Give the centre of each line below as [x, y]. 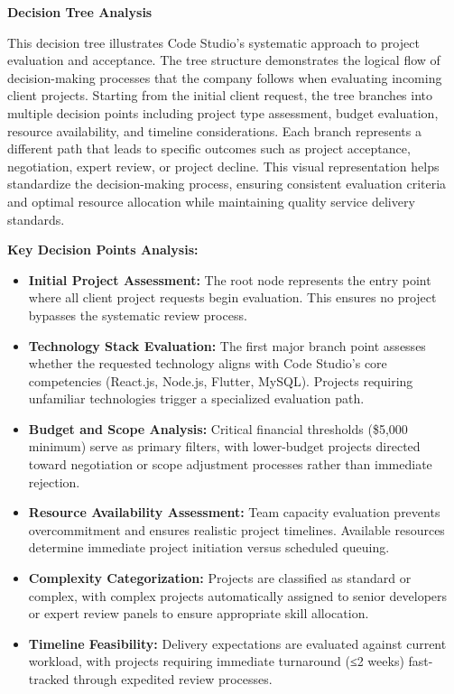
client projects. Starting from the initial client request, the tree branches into [220, 95]
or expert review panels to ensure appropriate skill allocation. [199, 613]
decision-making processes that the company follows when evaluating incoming [225, 77]
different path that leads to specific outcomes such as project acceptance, [209, 148]
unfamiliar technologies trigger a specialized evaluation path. [196, 398]
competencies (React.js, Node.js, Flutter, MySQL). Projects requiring [221, 380]
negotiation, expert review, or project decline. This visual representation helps [223, 166]
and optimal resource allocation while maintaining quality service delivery [211, 201]
